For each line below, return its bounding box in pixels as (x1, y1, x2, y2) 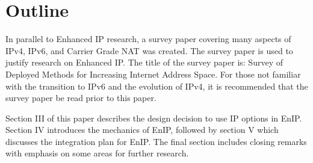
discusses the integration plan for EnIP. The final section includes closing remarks (5, 135, 307, 147)
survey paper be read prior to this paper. (5, 91, 156, 104)
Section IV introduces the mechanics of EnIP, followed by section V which (5, 123, 279, 136)
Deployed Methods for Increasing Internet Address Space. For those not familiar (5, 67, 301, 80)
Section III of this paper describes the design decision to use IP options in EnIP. (5, 111, 302, 124)
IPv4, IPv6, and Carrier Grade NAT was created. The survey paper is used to (5, 44, 293, 57)
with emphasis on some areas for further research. (5, 147, 189, 159)
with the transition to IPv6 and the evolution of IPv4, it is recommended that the (5, 79, 308, 92)
